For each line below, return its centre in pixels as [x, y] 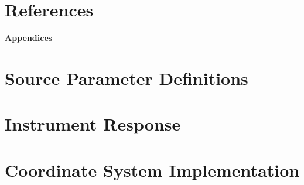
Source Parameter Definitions [127, 78]
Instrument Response [93, 124]
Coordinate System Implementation [152, 169]
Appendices [29, 38]
